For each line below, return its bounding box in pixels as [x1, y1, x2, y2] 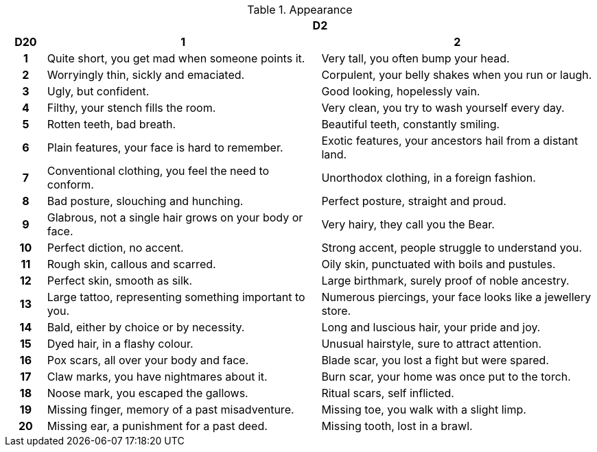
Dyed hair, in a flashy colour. [47, 337, 194, 350]
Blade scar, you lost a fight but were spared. [321, 353, 549, 367]
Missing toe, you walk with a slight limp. [321, 403, 526, 416]
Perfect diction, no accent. [47, 241, 184, 254]
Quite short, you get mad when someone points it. [47, 51, 305, 65]
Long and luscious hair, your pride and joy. [321, 320, 541, 334]
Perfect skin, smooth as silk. [47, 274, 193, 287]
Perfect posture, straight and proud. [321, 194, 506, 208]
